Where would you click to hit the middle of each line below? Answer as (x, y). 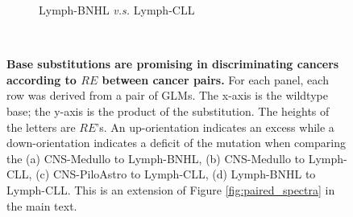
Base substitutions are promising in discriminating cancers (173, 64)
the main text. (42, 205)
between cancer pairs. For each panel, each (215, 79)
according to (42, 79)
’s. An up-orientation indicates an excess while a (215, 127)
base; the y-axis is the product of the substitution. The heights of (168, 111)
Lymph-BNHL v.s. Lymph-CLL (117, 10)
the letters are (41, 127)
